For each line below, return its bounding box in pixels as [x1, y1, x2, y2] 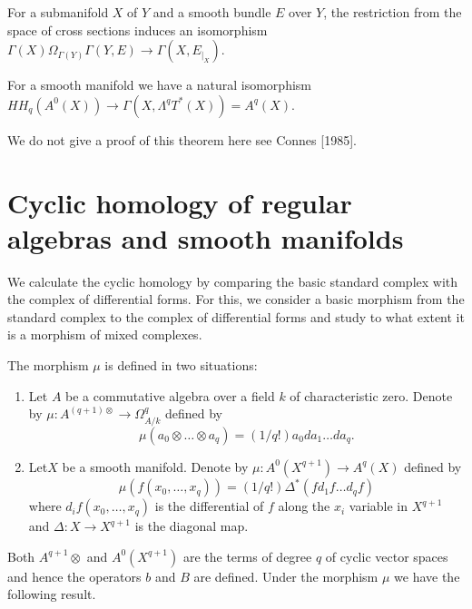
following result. [7, 584, 96, 604]
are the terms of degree [182, 546, 312, 565]
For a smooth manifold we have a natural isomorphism [7, 75, 311, 94]
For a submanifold [7, 3, 109, 21]
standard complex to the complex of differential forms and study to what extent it [7, 307, 465, 326]
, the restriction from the [323, 3, 462, 21]
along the [278, 496, 330, 516]
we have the [394, 566, 460, 585]
